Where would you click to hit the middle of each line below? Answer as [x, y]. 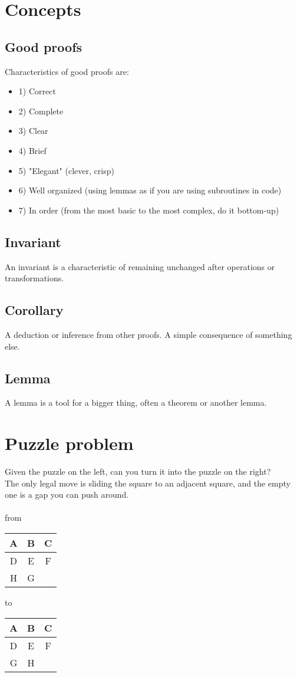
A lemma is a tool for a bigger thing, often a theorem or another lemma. [136, 402]
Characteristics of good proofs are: [67, 71]
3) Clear [33, 131]
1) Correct [37, 91]
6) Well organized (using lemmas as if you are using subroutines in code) [150, 190]
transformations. [34, 278]
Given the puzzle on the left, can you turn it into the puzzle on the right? [138, 471]
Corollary [34, 310]
